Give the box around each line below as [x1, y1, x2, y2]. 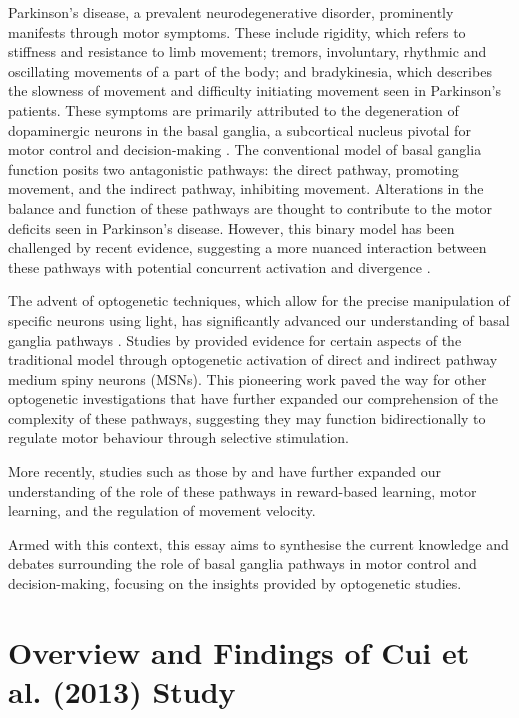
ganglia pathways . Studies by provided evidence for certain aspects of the [8, 329, 462, 350]
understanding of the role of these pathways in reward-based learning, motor [8, 480, 477, 501]
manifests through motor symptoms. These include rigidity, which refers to [8, 21, 466, 42]
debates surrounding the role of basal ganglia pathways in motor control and [8, 553, 477, 574]
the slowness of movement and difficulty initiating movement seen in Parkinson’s [8, 80, 501, 101]
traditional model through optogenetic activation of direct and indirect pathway [8, 349, 498, 370]
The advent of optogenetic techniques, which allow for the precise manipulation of [8, 290, 510, 311]
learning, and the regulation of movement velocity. [8, 500, 316, 521]
